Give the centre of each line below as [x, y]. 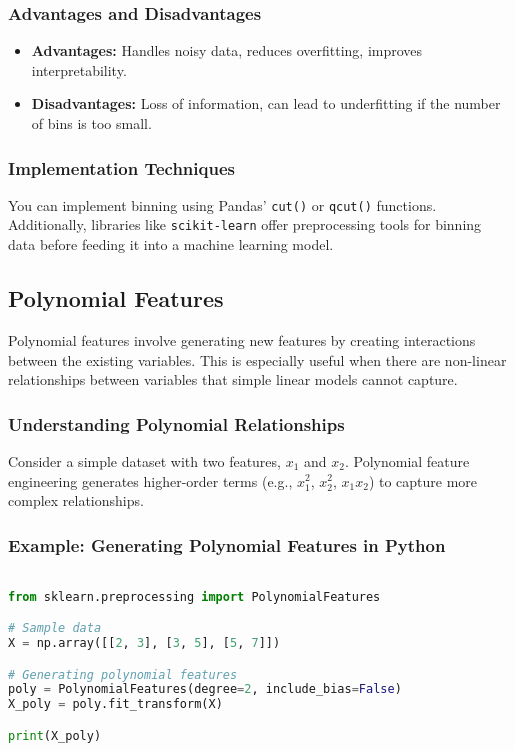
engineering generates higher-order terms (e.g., [150, 480]
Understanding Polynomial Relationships [176, 423]
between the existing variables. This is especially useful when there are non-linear [257, 359]
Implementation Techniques [121, 167]
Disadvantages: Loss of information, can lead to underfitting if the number [266, 103]
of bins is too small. [91, 123]
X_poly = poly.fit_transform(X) [115, 704]
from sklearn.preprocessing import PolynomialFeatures [194, 596]
